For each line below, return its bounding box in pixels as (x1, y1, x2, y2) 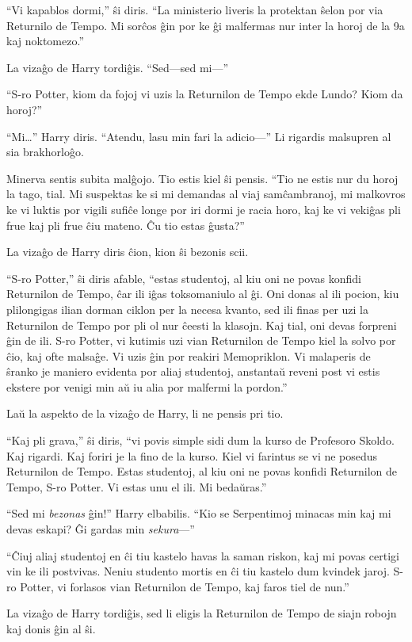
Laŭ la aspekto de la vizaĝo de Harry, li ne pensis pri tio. (6, 405, 284, 422)
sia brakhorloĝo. (6, 143, 84, 160)
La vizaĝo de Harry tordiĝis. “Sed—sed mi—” (6, 59, 229, 75)
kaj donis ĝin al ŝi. (6, 621, 96, 636)
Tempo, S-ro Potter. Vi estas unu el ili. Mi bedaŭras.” (6, 478, 267, 495)
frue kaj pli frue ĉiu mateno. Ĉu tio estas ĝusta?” (6, 216, 245, 233)
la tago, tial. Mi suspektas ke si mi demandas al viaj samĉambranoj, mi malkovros (6, 185, 406, 202)
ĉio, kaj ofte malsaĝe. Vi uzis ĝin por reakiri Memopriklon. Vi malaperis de (6, 347, 371, 364)
